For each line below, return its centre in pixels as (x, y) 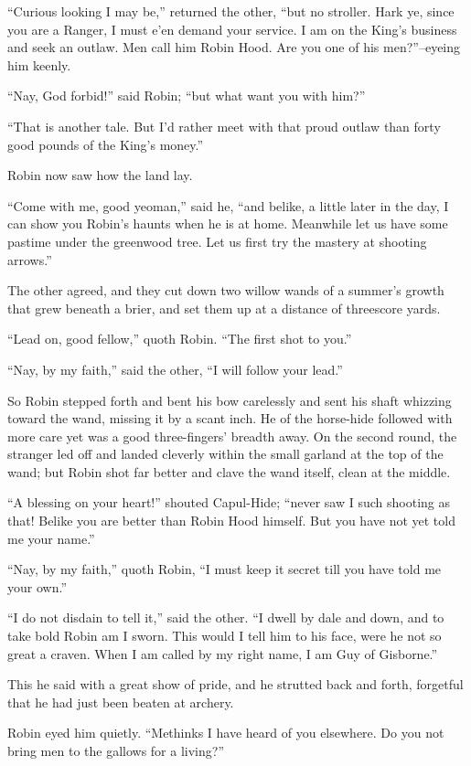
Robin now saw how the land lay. (100, 175)
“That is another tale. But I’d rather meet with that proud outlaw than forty (224, 126)
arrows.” (30, 259)
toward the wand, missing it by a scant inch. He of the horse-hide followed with (230, 418)
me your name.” (51, 538)
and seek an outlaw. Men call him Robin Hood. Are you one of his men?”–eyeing (234, 47)
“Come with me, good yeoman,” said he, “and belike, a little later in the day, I (228, 205)
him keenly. (39, 64)
